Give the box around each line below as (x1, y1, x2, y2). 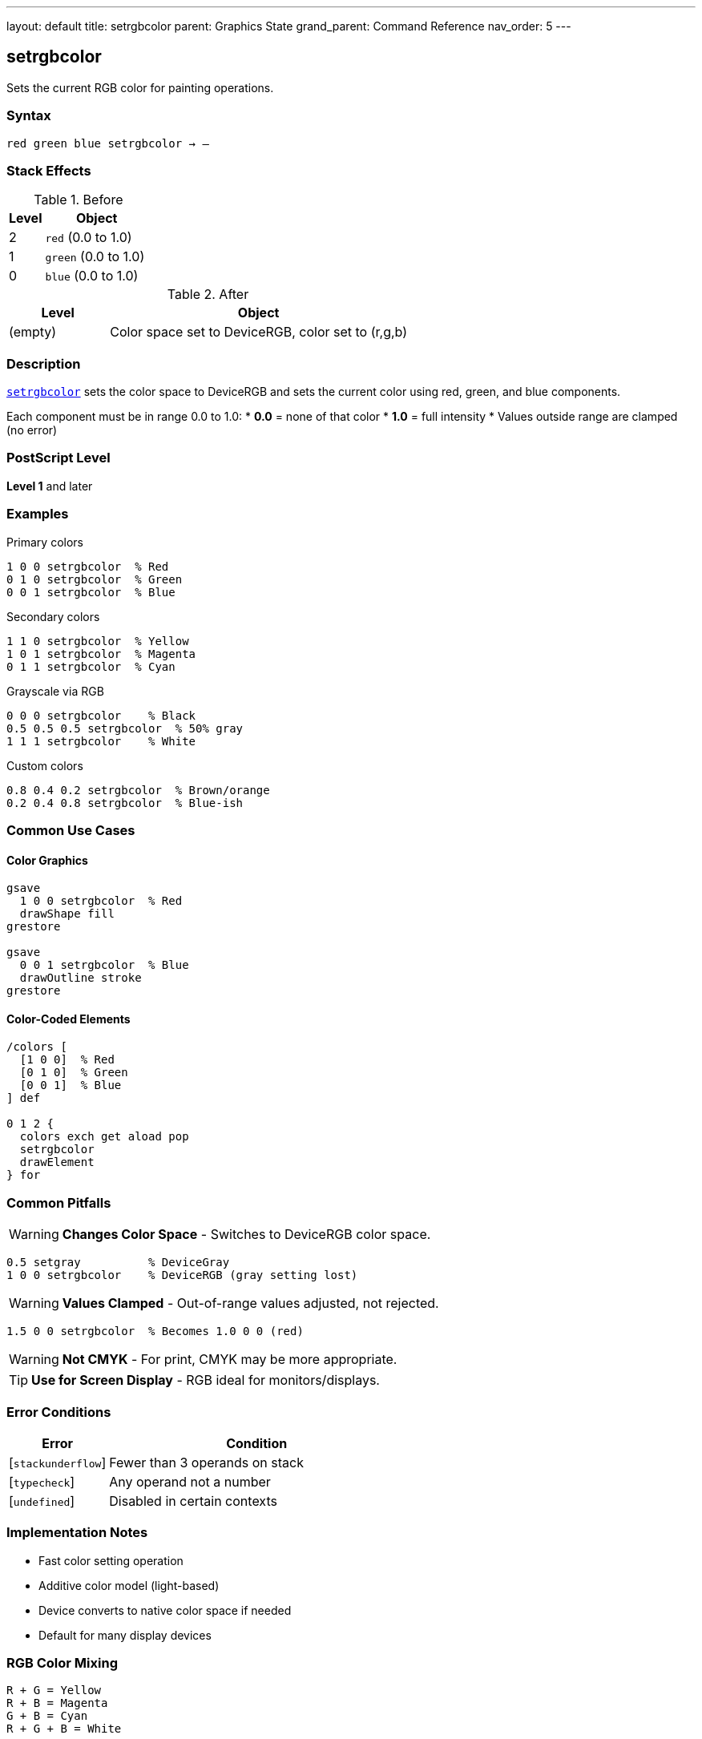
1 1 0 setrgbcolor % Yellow (6, 634, 189, 648)
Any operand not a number (109, 1473, 271, 1490)
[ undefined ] (9, 1492, 75, 1509)
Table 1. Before (34, 192, 123, 208)
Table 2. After (167, 286, 249, 303)
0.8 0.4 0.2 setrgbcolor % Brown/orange (6, 783, 270, 797)
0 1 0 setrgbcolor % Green (6, 572, 183, 586)
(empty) (9, 324, 57, 341)
